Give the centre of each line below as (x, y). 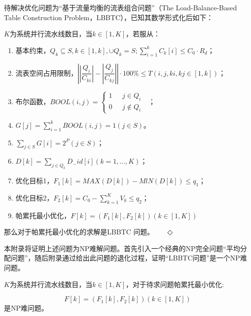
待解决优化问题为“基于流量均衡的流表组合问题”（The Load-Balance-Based (121, 7)
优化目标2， (34, 197)
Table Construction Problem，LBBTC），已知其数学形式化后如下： (109, 17)
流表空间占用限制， (46, 72)
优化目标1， (34, 181)
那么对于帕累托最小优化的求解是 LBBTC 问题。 (79, 232)
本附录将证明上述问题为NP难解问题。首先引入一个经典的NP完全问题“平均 (122, 248)
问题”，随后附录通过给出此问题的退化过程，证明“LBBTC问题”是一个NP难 (129, 258)
